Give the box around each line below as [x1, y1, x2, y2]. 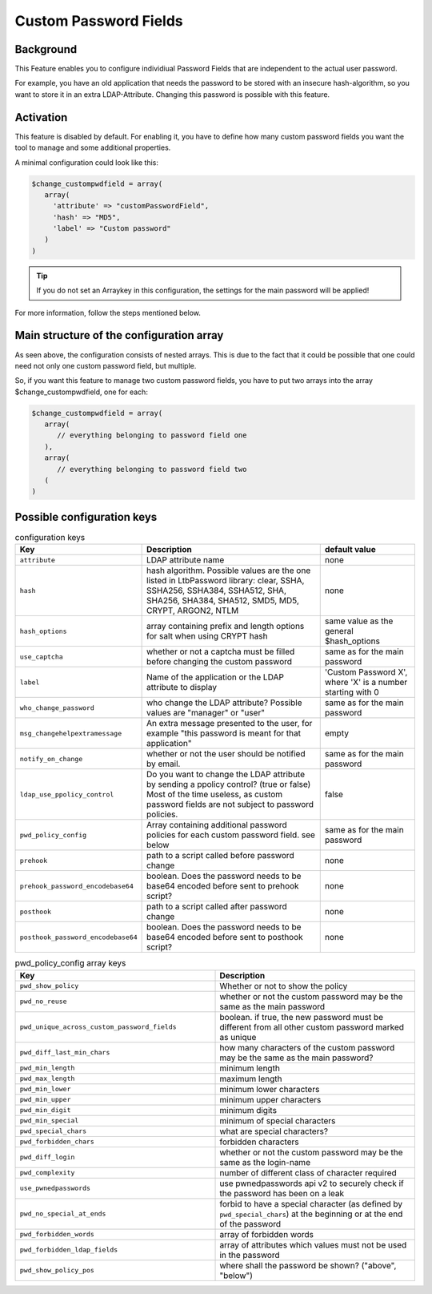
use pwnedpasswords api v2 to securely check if [219, 1178, 404, 1189]
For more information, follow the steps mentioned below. [14, 308, 202, 317]
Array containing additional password [146, 820, 287, 831]
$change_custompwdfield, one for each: [14, 387, 148, 397]
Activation [14, 111, 68, 124]
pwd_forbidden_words [19, 1230, 95, 1239]
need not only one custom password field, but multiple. [14, 361, 197, 370]
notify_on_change [19, 754, 83, 763]
